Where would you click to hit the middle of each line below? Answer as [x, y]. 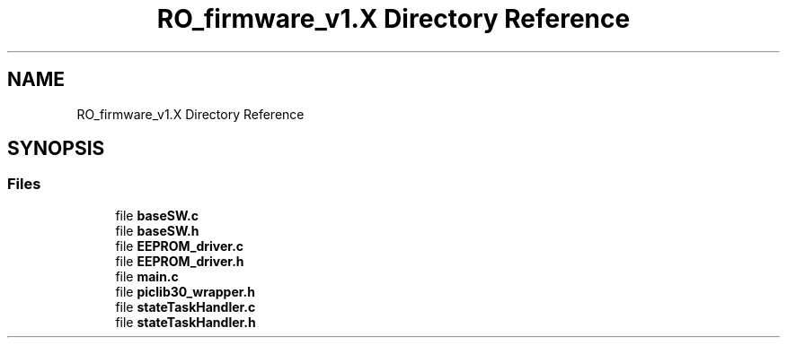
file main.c [147, 276]
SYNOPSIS [56, 149]
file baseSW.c [157, 215]
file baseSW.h [157, 230]
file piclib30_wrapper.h [185, 291]
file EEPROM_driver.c [180, 246]
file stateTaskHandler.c [186, 306]
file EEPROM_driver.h [180, 261]
